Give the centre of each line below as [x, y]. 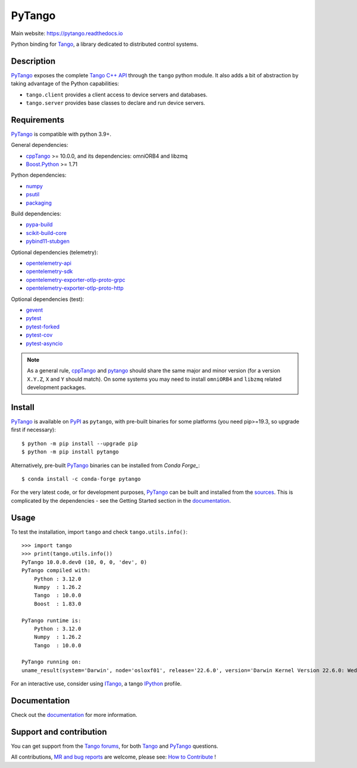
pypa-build [39, 225]
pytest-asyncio [44, 343]
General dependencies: [40, 145]
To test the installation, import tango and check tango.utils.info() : [99, 532]
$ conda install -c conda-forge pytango [81, 479]
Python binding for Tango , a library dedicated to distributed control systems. [105, 44]
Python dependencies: [39, 175]
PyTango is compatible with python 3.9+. [61, 134]
